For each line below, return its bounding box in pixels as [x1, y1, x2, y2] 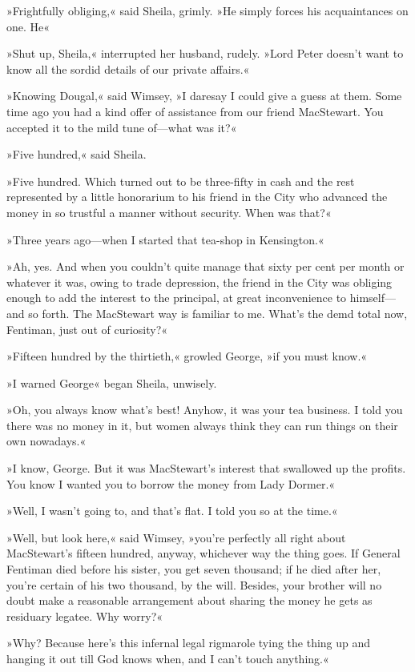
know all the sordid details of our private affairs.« [6, 60, 250, 77]
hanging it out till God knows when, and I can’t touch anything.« [6, 650, 329, 666]
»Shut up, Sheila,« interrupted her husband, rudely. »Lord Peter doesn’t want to [6, 45, 404, 62]
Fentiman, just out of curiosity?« [6, 320, 168, 337]
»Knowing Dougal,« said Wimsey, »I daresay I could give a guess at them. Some [6, 87, 402, 104]
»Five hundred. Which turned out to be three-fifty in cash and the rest [6, 172, 355, 189]
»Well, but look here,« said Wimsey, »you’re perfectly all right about [6, 529, 346, 545]
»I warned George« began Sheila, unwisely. [6, 374, 217, 391]
